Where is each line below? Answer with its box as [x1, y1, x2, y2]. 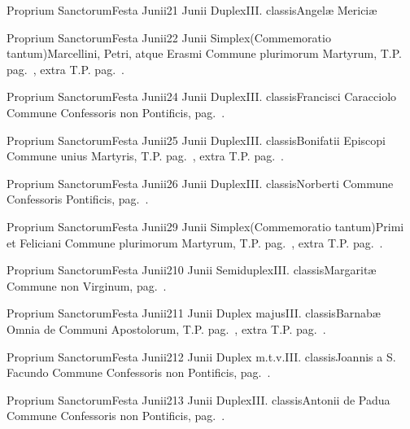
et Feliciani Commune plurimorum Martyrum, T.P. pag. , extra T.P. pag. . [7, 234, 383, 251]
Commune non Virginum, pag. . [7, 277, 167, 294]
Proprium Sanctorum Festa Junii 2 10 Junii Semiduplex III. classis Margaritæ [7, 261, 377, 278]
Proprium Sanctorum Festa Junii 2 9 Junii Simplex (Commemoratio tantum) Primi [7, 217, 404, 234]
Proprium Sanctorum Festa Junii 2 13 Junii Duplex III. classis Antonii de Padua [7, 391, 390, 408]
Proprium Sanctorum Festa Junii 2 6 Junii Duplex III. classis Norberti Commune [7, 174, 394, 191]
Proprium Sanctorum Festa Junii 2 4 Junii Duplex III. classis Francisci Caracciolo [7, 88, 397, 105]
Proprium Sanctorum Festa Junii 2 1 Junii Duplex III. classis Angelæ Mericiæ [7, 2, 377, 18]
